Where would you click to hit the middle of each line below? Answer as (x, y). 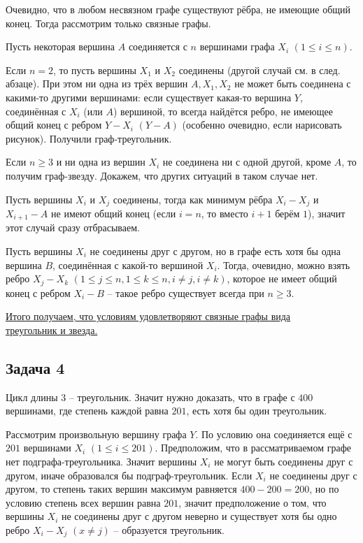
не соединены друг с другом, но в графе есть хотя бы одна (215, 251)
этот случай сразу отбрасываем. (73, 227)
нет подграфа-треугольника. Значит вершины (101, 462)
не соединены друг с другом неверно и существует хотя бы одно (199, 516)
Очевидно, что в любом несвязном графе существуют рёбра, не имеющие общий (178, 9)
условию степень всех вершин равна (83, 502)
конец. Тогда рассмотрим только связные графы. (108, 23)
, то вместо (225, 213)
